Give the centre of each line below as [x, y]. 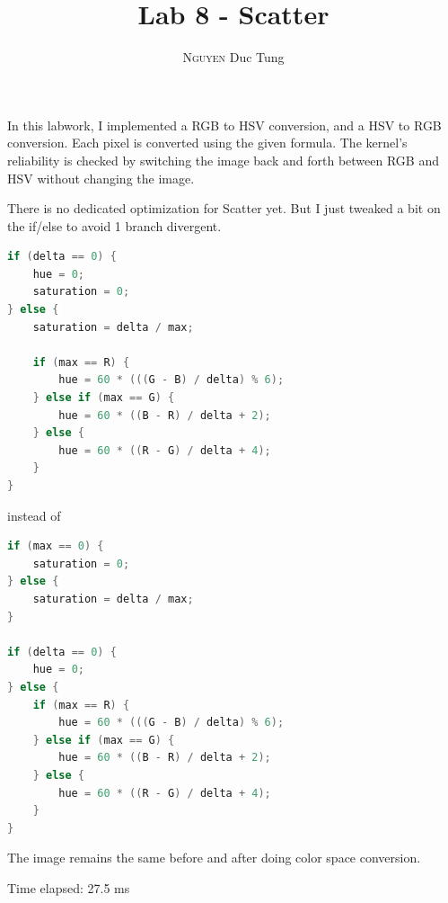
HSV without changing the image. [101, 178]
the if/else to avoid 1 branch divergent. [114, 225]
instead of [34, 515]
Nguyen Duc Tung [233, 57]
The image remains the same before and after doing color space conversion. [214, 858]
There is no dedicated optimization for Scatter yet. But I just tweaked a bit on [224, 208]
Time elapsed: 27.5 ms [69, 887]
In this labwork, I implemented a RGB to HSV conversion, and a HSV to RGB [224, 125]
